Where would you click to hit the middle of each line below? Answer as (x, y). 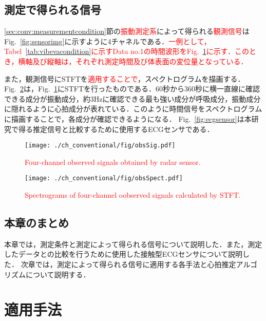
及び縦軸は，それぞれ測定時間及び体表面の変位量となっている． (140, 61)
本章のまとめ (36, 223)
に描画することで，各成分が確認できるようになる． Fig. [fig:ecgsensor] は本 (128, 118)
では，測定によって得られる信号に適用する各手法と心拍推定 (136, 264)
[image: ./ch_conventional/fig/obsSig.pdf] (100, 146)
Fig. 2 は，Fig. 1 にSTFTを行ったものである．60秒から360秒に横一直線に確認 (132, 89)
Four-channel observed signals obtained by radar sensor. (113, 162)
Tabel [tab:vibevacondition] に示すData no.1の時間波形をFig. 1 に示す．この (127, 51)
